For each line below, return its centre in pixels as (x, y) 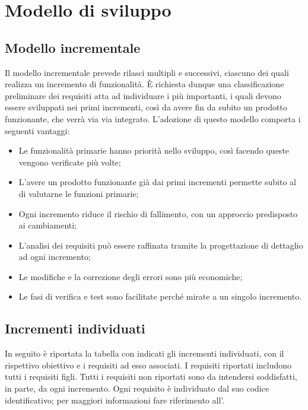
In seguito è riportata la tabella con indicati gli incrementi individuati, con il (145, 353)
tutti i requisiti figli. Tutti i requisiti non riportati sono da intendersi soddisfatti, (151, 376)
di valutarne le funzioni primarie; (79, 193)
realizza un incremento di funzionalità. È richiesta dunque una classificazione (145, 84)
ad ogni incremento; (55, 257)
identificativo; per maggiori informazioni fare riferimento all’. (115, 400)
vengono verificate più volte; (70, 162)
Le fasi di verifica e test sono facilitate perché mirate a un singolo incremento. (160, 296)
